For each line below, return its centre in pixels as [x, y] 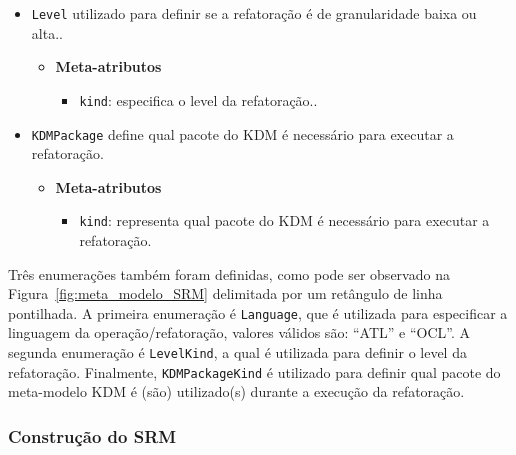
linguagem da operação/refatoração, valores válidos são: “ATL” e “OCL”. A [239, 332]
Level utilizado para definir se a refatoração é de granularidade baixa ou [254, 13]
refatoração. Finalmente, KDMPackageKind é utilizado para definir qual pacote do [254, 371]
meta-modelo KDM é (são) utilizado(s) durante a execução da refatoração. [236, 391]
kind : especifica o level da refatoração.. [198, 99]
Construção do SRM [92, 435]
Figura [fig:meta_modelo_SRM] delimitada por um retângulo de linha [225, 293]
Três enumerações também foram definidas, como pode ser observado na [229, 273]
